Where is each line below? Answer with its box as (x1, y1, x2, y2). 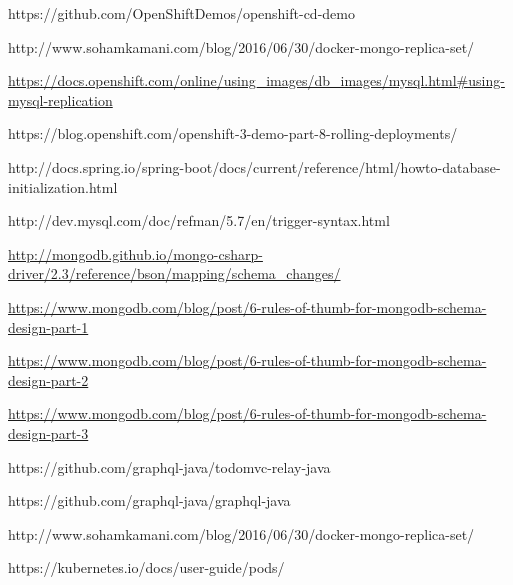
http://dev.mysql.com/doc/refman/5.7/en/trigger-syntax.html (8, 210, 390, 231)
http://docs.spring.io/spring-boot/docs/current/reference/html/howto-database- (8, 156, 501, 177)
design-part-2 (8, 369, 89, 390)
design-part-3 (8, 422, 89, 443)
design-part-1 (8, 316, 89, 337)
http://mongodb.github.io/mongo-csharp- (8, 243, 263, 264)
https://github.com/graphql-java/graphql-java (8, 490, 291, 511)
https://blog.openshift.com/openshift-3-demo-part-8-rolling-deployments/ (8, 123, 458, 144)
